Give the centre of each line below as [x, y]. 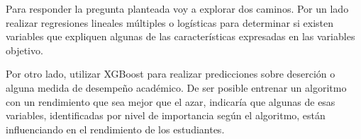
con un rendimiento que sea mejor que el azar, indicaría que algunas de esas [171, 101]
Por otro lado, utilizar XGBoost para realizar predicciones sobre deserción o [171, 74]
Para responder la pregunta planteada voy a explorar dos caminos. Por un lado [177, 8]
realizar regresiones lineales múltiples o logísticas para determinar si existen [170, 22]
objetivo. [24, 50]
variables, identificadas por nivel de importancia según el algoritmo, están [166, 115]
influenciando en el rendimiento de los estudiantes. [115, 129]
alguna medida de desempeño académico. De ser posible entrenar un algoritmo [176, 87]
